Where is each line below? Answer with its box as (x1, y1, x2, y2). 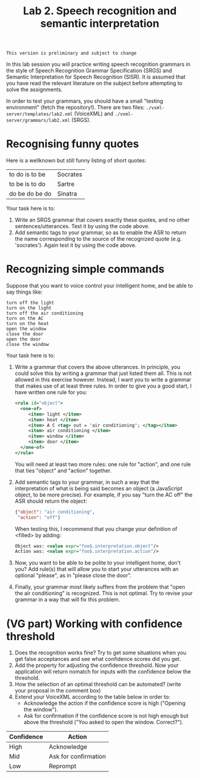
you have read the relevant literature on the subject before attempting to (6, 80, 183, 87)
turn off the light (6, 300, 55, 306)
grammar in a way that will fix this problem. (14, 596, 121, 603)
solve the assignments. (6, 86, 63, 93)
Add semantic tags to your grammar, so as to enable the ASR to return (14, 229, 187, 236)
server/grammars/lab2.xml (6, 118, 70, 124)
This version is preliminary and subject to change (6, 51, 137, 56)
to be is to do (9, 180, 46, 188)
